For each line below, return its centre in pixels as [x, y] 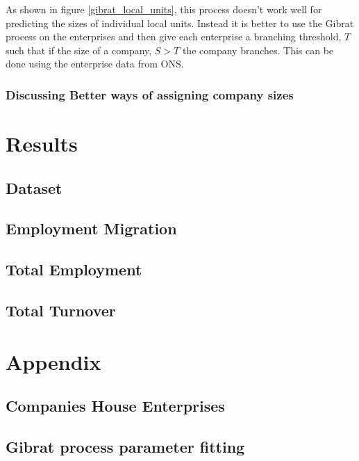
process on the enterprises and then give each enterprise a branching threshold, [174, 37]
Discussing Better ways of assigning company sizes [150, 94]
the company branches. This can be [258, 50]
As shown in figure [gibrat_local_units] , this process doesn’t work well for [164, 9]
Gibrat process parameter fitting [125, 446]
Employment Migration [91, 228]
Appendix [53, 361]
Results [42, 143]
